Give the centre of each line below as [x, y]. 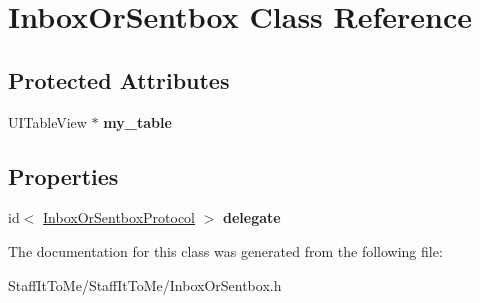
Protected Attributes [119, 79]
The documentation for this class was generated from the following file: [225, 250]
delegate [252, 217]
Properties [63, 175]
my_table [137, 121]
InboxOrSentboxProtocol [119, 217]
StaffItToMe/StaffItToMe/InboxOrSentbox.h [145, 284]
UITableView [47, 121]
